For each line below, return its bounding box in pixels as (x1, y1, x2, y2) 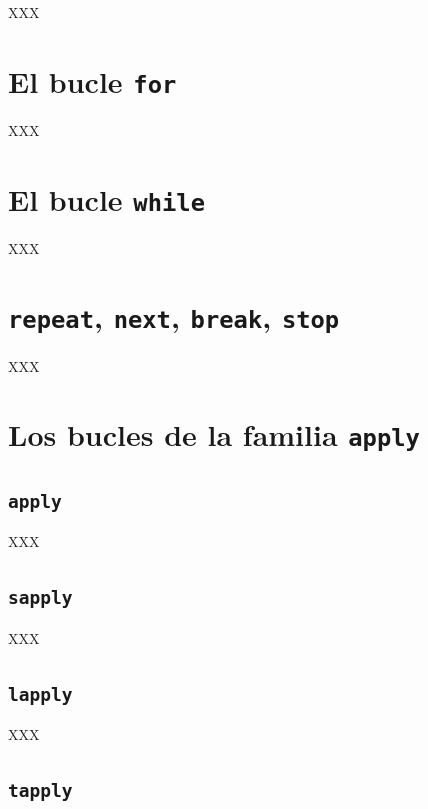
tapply (8, 780, 73, 802)
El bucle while (8, 178, 205, 219)
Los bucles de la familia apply (8, 414, 420, 455)
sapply (8, 587, 73, 609)
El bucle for (8, 60, 177, 101)
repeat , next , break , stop (8, 296, 340, 337)
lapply (8, 683, 73, 705)
